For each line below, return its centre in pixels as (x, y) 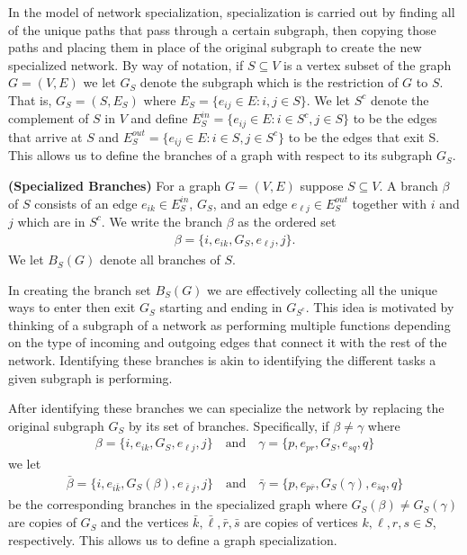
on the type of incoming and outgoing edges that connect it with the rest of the (228, 342)
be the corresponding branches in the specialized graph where (178, 504)
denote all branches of (160, 260)
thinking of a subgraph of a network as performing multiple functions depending (229, 324)
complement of (49, 118)
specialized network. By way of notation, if (126, 64)
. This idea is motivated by (380, 307)
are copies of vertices (301, 522)
